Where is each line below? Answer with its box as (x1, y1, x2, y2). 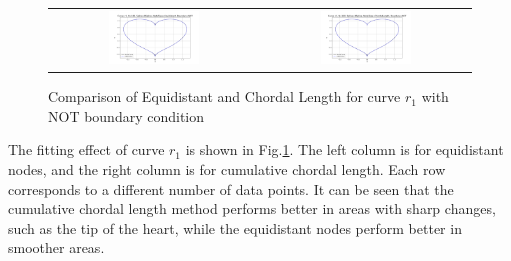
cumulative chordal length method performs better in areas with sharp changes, (8, 198, 496, 219)
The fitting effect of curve (8, 139, 165, 160)
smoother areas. (8, 237, 105, 258)
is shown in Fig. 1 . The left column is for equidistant (185, 139, 504, 160)
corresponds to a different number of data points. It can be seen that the (8, 178, 454, 199)
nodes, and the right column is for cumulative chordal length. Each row (8, 159, 446, 180)
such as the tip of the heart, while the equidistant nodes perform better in (8, 217, 462, 238)
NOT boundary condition (48, 105, 205, 126)
